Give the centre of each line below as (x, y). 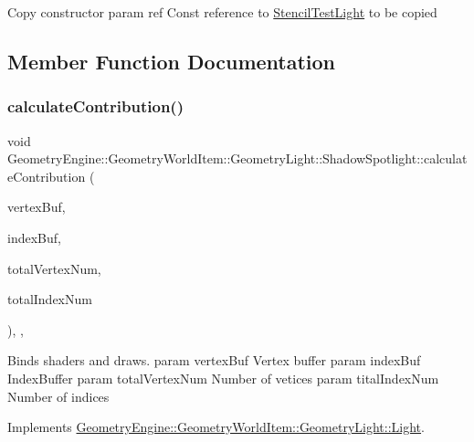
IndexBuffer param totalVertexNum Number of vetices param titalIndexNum (223, 378)
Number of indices (58, 396)
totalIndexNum (50, 299)
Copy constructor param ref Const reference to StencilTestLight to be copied (222, 12)
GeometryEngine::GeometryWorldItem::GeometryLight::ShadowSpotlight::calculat (237, 158)
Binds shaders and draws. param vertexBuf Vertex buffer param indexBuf (214, 360)
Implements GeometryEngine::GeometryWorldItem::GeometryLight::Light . (216, 427)
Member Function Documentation (172, 61)
